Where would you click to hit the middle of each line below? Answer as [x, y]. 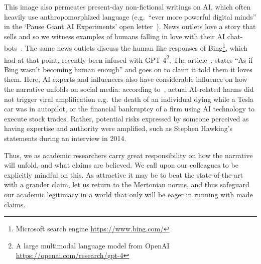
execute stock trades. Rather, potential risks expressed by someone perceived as [126, 118]
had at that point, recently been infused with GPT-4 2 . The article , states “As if [128, 59]
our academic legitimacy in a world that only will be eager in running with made [128, 194]
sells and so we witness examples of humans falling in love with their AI [114, 36]
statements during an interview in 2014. [65, 138]
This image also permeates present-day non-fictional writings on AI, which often [127, 7]
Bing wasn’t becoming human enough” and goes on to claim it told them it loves [128, 69]
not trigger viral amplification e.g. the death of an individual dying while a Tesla [129, 99]
